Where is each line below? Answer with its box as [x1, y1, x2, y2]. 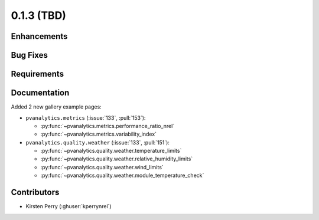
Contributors [11, 188, 60, 198]
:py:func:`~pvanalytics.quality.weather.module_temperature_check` [40, 172, 204, 179]
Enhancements [11, 31, 68, 41]
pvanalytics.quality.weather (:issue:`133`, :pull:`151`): [25, 139, 170, 146]
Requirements [11, 69, 64, 79]
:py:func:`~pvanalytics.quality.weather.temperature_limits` [40, 147, 182, 155]
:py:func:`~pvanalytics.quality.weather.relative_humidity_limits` [40, 155, 193, 162]
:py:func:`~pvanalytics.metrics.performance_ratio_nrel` [40, 122, 175, 129]
